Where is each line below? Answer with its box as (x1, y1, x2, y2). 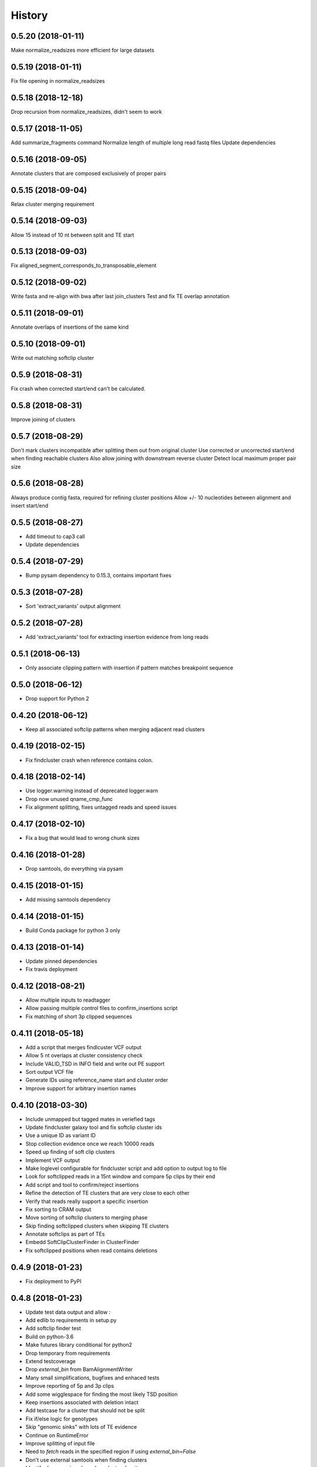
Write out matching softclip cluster (11, 354, 95, 361)
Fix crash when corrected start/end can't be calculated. (11, 385, 146, 393)
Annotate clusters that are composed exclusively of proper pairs (11, 170, 167, 177)
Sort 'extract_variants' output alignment (25, 603, 121, 610)
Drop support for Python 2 (25, 695, 89, 702)
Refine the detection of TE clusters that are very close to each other (25, 1189, 190, 1196)
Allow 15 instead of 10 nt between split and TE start (11, 231, 134, 238)
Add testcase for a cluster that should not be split (25, 1407, 145, 1414)
